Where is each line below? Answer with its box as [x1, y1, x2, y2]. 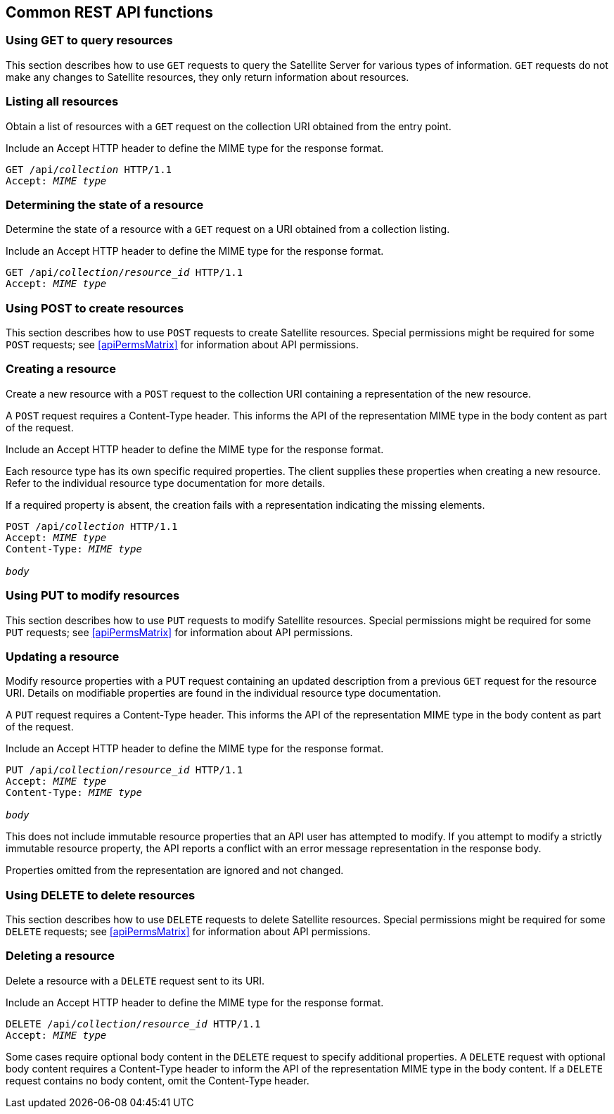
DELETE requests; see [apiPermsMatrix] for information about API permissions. [6, 925, 371, 938]
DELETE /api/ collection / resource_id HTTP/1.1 [6, 1018, 261, 1030]
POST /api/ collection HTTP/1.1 [6, 520, 178, 532]
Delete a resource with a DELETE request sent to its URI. [6, 974, 265, 987]
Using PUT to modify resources [6, 588, 180, 603]
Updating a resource [6, 649, 120, 664]
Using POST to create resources [6, 300, 184, 315]
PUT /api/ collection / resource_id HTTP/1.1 [6, 764, 243, 776]
